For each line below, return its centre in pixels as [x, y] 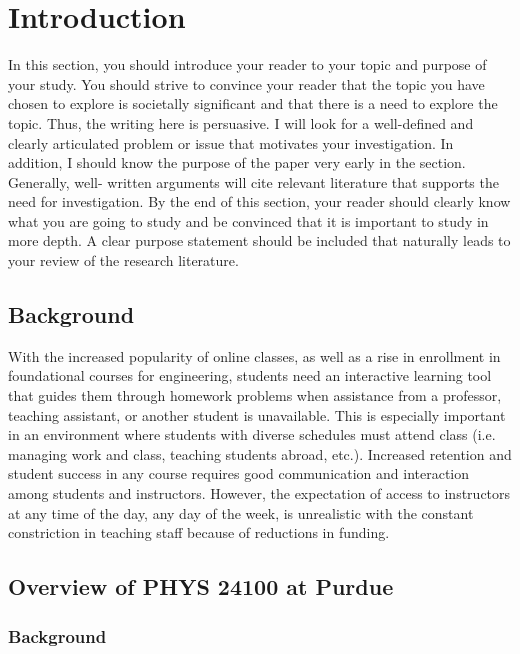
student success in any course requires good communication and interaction [239, 473]
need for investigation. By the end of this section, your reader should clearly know [259, 201]
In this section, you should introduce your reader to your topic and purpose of [247, 64]
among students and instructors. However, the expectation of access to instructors [259, 493]
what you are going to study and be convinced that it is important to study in [248, 220]
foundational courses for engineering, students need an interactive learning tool [250, 375]
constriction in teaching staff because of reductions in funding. [199, 532]
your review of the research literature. [123, 260]
